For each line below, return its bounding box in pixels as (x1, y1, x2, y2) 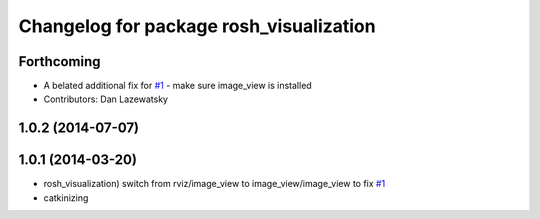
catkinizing (43, 191, 89, 204)
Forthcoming (18, 53, 101, 70)
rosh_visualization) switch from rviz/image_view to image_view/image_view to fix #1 (43, 178, 386, 190)
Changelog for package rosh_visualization (18, 15, 376, 37)
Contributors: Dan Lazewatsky (43, 93, 169, 105)
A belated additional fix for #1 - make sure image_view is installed (43, 80, 312, 92)
